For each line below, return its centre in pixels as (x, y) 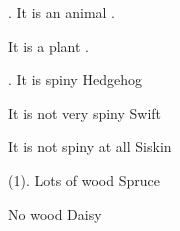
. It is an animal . (62, 12)
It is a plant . (48, 45)
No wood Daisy (55, 213)
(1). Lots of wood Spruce (84, 179)
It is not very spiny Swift (85, 112)
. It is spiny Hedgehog (75, 79)
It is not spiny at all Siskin (90, 146)
